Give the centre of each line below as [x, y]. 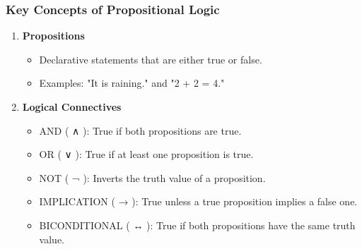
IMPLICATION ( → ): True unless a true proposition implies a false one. [198, 201]
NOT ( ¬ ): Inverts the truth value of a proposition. [152, 177]
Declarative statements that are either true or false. [151, 59]
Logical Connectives [72, 107]
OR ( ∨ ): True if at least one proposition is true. [146, 154]
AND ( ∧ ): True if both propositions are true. [140, 130]
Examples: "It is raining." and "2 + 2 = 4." [132, 83]
